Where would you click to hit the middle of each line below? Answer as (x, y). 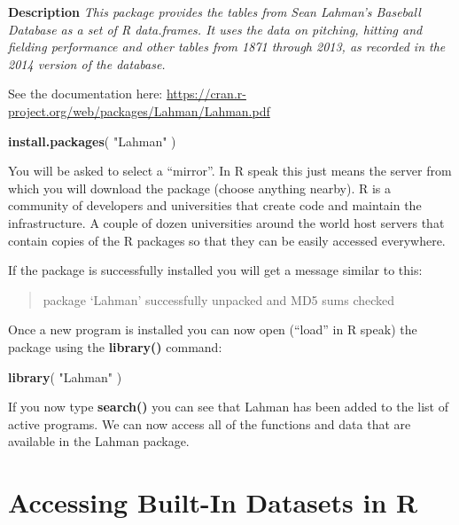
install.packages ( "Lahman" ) (92, 141)
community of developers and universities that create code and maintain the (215, 205)
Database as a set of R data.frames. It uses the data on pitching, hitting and (215, 29)
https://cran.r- (206, 94)
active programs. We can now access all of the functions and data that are (210, 423)
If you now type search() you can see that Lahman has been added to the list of (228, 407)
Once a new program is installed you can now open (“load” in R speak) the (213, 329)
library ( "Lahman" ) (65, 376)
